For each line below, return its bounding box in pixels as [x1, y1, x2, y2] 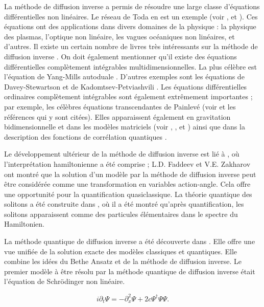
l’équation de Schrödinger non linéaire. [4, 276, 125, 287]
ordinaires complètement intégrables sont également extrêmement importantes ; [4, 91, 253, 102]
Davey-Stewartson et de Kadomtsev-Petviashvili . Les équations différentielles [4, 81, 247, 92]
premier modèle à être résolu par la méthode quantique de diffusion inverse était [4, 266, 255, 276]
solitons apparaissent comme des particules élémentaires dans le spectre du [4, 208, 238, 219]
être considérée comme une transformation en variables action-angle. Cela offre [4, 179, 251, 189]
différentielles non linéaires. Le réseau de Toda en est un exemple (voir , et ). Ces [4, 11, 258, 21]
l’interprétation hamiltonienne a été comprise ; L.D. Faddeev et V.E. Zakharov [4, 158, 251, 169]
